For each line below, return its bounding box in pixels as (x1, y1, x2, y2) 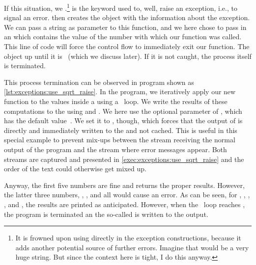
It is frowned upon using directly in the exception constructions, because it (15, 233, 241, 243)
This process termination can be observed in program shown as (4, 77, 194, 87)
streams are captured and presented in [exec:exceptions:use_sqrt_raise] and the (4, 154, 244, 164)
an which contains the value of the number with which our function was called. (4, 31, 242, 42)
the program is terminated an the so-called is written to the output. (4, 209, 208, 219)
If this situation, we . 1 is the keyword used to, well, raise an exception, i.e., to (4, 1, 237, 13)
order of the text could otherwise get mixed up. (4, 163, 146, 174)
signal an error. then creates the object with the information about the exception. (4, 12, 250, 23)
